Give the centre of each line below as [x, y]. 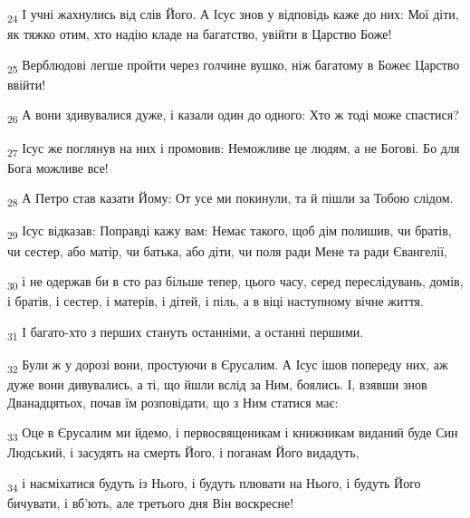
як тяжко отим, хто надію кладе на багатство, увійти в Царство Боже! [200, 34]
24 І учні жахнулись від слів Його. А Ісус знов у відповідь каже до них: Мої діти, [233, 15]
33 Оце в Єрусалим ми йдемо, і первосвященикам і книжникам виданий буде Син [233, 434]
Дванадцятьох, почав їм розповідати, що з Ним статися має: [173, 402]
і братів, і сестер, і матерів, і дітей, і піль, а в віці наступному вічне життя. [216, 301]
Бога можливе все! [58, 167]
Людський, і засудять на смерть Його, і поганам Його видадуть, [183, 452]
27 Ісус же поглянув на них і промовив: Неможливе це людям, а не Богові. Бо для [234, 149]
